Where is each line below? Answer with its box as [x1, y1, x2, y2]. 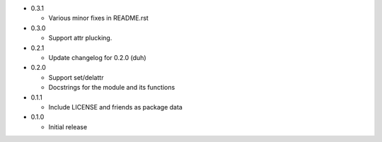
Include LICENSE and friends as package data [48, 102, 183, 111]
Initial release [48, 122, 88, 131]
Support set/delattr [48, 73, 104, 81]
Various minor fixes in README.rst [48, 14, 149, 23]
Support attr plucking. [48, 34, 112, 42]
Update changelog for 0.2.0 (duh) [48, 53, 146, 61]
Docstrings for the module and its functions [48, 83, 175, 92]
